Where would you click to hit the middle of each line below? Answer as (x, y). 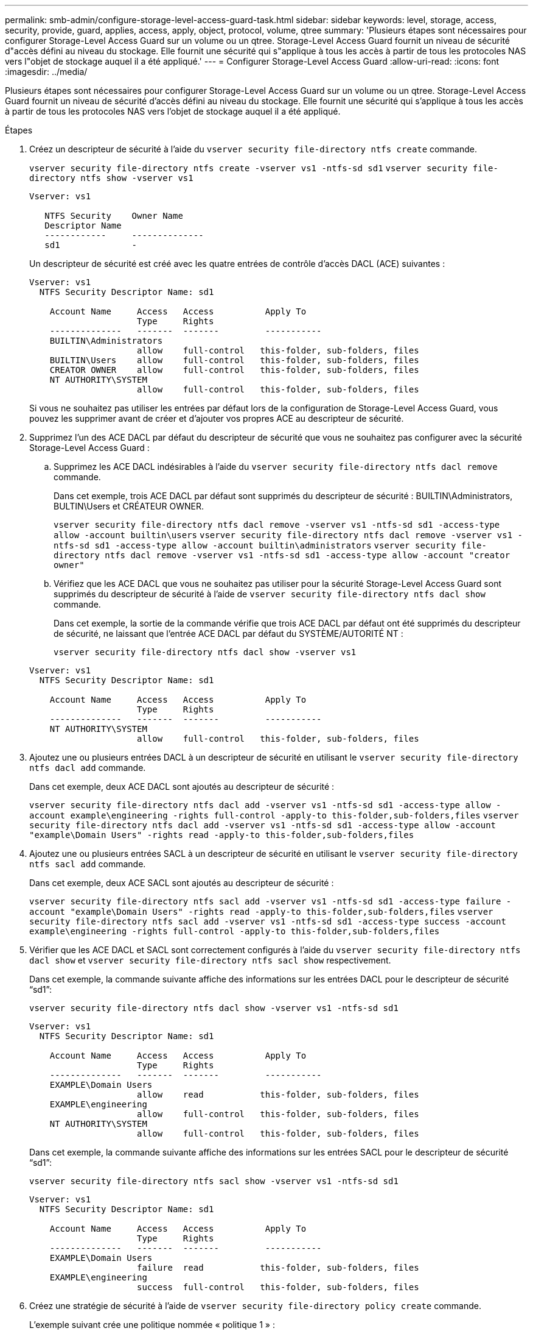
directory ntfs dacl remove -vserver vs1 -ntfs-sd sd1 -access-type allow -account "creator (282, 555)
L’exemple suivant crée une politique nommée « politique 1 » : (152, 1325)
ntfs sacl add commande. (88, 864)
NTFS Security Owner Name (114, 216)
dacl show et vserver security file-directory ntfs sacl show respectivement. (210, 960)
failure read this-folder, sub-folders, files (278, 1268)
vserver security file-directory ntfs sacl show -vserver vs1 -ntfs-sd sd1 (214, 1181)
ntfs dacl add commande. (88, 768)
